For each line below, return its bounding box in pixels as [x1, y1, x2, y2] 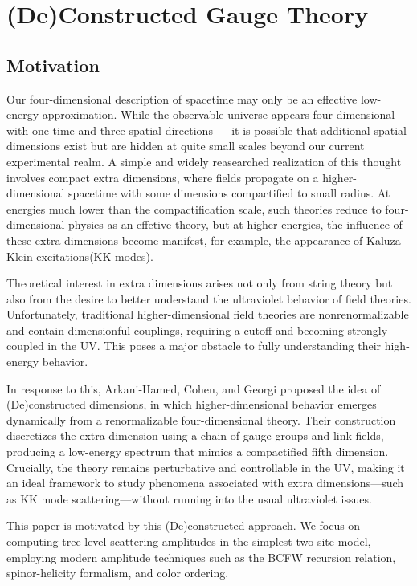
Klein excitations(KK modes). [6, 247, 153, 264]
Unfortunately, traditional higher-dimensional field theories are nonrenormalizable [6, 306, 409, 323]
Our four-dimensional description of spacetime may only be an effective [6, 90, 358, 107]
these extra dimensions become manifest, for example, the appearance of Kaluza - [6, 231, 409, 248]
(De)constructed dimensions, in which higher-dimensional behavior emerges [6, 396, 377, 413]
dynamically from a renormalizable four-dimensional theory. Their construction [6, 411, 396, 428]
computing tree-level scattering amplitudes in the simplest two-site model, [6, 533, 371, 550]
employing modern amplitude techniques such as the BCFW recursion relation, [6, 548, 396, 565]
